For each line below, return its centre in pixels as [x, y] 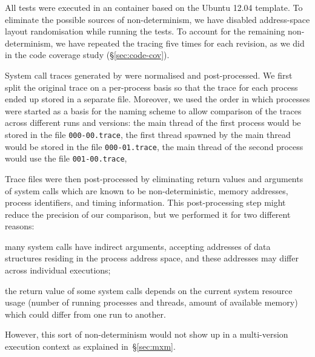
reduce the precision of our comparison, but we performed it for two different [148, 214]
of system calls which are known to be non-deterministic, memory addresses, [147, 190]
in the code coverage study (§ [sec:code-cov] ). [87, 55]
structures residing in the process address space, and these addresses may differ [152, 258]
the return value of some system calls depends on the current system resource [149, 290]
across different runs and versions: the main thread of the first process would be [153, 123]
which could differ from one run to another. [85, 314]
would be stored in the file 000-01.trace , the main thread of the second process [154, 146]
